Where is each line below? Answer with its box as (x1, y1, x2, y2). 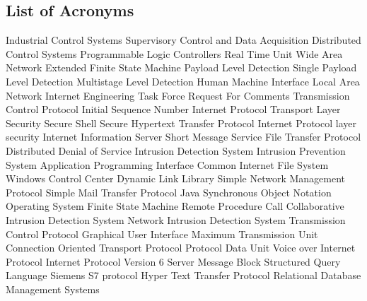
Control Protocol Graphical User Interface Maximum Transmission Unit (6, 226, 318, 241)
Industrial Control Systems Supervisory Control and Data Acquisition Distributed (6, 33, 361, 47)
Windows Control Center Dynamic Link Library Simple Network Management (6, 171, 346, 186)
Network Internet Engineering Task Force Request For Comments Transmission (6, 88, 350, 102)
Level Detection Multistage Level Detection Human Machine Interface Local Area (6, 73, 360, 88)
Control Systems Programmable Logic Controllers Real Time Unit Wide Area (6, 46, 343, 61)
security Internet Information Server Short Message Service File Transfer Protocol (6, 129, 361, 144)
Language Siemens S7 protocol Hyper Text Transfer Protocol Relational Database (6, 268, 361, 283)
